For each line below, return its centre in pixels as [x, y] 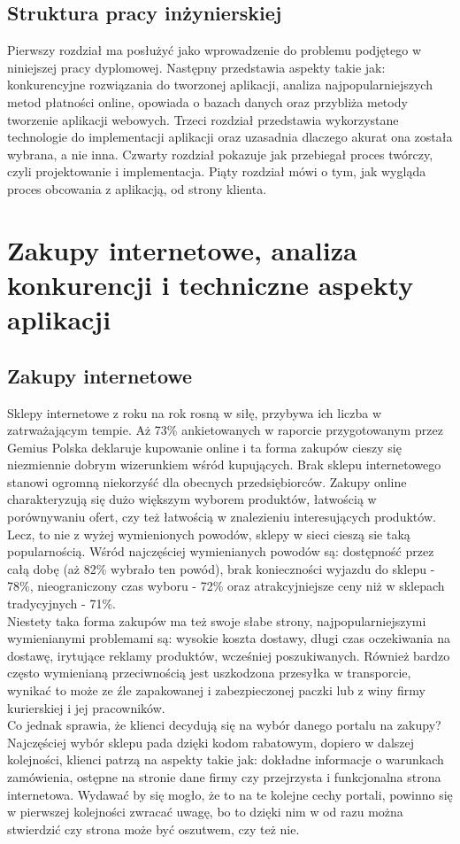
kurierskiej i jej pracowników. [86, 707]
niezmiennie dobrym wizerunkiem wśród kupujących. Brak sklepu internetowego [224, 465]
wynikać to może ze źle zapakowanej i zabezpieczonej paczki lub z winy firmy [216, 690]
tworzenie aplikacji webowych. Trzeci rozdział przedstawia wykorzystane [203, 119]
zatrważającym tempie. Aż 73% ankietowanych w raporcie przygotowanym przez [225, 430]
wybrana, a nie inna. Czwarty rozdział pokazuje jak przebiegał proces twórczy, [220, 154]
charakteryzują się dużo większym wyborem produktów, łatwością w [192, 499]
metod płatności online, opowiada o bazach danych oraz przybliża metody [207, 101]
